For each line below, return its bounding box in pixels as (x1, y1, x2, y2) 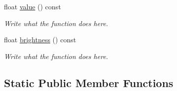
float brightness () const (4, 34, 76, 45)
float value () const (4, 1, 61, 11)
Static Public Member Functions (4, 75, 174, 90)
